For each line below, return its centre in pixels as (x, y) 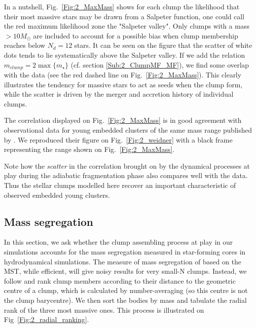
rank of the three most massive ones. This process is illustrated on (104, 310)
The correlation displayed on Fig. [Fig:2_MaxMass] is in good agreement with (123, 120)
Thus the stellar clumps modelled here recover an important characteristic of (120, 185)
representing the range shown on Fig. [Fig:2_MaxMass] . (89, 149)
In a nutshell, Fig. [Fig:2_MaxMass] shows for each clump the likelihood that (122, 6)
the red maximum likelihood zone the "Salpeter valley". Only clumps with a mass (127, 26)
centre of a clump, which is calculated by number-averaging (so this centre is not (126, 290)
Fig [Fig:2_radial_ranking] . (47, 319)
